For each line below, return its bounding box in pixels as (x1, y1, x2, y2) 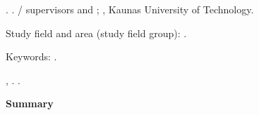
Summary (6, 96, 54, 111)
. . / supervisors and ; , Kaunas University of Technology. (6, 2, 254, 16)
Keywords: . (6, 49, 57, 64)
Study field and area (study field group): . (6, 25, 187, 40)
